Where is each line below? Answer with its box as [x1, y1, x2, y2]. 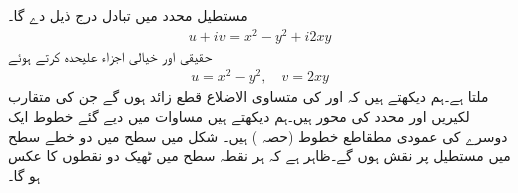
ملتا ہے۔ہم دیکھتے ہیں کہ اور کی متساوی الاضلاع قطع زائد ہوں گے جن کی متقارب [8, 86, 489, 107]
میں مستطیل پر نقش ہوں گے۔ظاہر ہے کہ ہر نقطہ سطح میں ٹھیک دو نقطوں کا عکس [8, 145, 511, 166]
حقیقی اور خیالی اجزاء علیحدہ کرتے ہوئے [8, 45, 213, 66]
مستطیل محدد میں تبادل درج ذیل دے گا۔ [8, 5, 248, 25]
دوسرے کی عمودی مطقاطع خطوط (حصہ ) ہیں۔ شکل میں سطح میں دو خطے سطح [8, 125, 508, 146]
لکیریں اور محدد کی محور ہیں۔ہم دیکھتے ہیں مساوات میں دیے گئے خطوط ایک [8, 106, 470, 126]
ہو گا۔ [8, 164, 41, 185]
